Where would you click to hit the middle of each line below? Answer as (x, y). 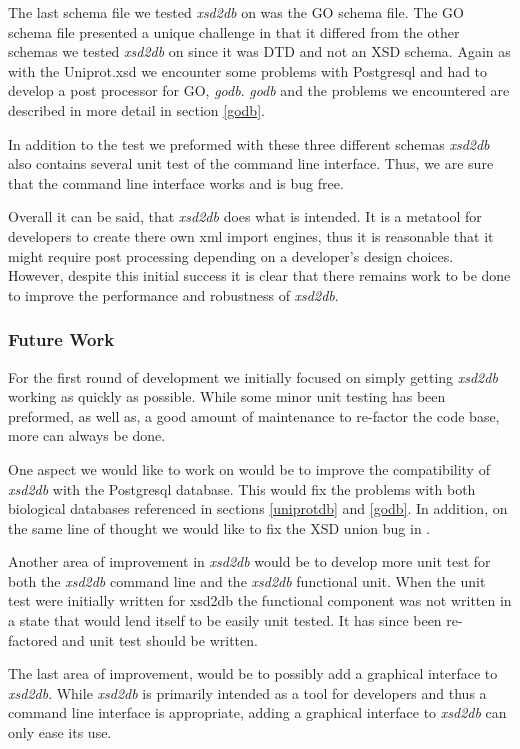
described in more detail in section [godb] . (136, 109)
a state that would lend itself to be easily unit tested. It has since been (225, 620)
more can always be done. (87, 435)
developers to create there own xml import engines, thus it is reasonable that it (251, 235)
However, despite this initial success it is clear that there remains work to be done (259, 275)
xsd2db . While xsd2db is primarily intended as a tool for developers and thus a (247, 692)
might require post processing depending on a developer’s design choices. (231, 255)
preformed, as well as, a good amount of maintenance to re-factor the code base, (254, 415)
